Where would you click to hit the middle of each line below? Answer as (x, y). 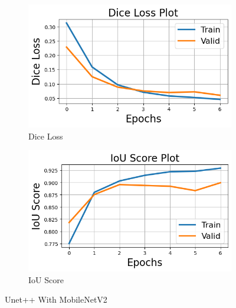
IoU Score (46, 279)
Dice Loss (46, 136)
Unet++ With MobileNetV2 (56, 299)
